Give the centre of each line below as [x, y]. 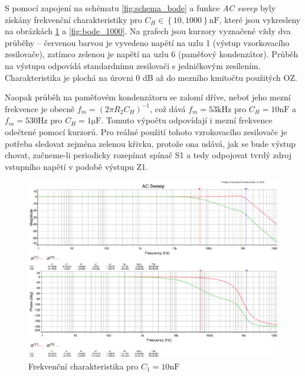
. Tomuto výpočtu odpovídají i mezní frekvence [187, 120]
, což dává [168, 108]
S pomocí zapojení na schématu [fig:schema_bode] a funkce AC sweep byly [140, 8]
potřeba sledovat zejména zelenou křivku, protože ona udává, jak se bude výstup [150, 143]
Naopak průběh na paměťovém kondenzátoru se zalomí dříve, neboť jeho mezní [148, 97]
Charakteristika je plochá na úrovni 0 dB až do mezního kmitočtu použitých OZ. [151, 77]
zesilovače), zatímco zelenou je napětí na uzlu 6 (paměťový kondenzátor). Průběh [152, 54]
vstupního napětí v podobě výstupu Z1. [76, 166]
